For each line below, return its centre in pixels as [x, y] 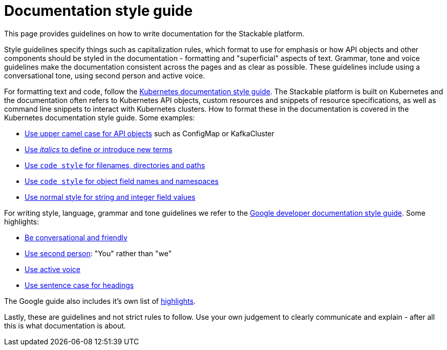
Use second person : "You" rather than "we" [98, 253]
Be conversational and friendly [76, 237]
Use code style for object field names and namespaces [122, 181]
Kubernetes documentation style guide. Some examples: [100, 117]
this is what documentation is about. [65, 325]
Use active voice [52, 269]
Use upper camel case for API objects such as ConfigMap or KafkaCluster [150, 133]
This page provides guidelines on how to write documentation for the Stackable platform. [154, 33]
